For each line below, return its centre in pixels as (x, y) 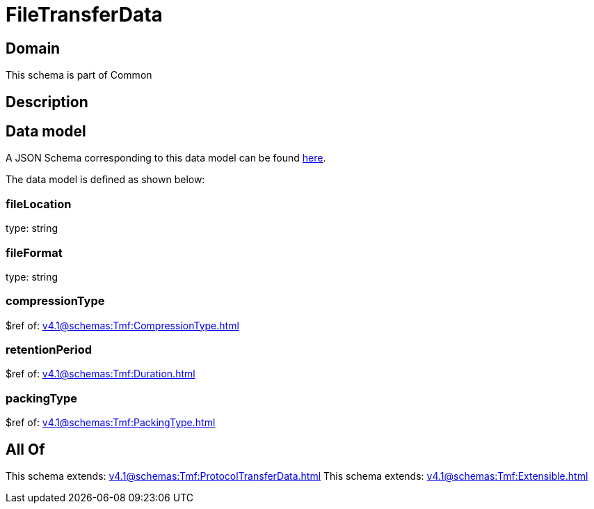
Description (47, 102)
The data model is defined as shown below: (105, 180)
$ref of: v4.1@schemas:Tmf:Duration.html (101, 374)
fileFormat (34, 252)
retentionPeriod (49, 350)
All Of (25, 449)
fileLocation (39, 204)
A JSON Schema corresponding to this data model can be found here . (166, 158)
